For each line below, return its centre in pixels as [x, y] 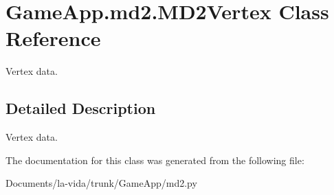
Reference [53, 38]
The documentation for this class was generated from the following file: [155, 160]
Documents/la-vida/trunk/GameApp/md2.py [101, 183]
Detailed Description [81, 108]
